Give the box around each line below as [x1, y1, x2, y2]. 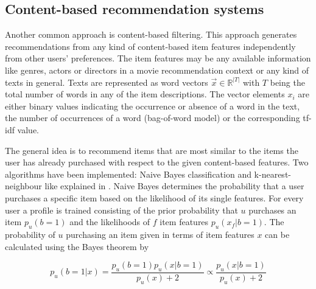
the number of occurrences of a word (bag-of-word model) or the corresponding [5, 111, 300, 124]
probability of [5, 228, 55, 240]
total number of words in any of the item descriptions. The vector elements [5, 88, 285, 100]
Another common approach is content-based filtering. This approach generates [5, 28, 297, 41]
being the [270, 75, 305, 88]
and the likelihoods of [69, 215, 150, 228]
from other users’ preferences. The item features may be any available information [5, 52, 311, 64]
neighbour [5, 179, 42, 192]
